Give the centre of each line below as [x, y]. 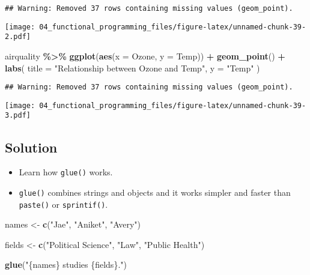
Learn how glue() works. [66, 172]
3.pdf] [18, 116]
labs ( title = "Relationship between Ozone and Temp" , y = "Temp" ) [132, 68]
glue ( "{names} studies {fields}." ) [66, 264]
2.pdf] [18, 37]
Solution [31, 147]
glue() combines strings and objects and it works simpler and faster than [155, 192]
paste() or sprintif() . [63, 204]
